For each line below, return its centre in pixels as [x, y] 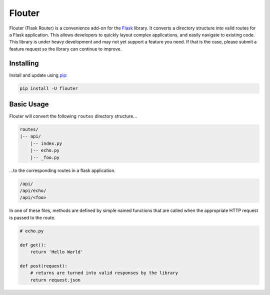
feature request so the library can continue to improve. [65, 49]
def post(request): [43, 266]
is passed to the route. [32, 217]
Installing [24, 63]
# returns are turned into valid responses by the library [104, 273]
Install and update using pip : [38, 75]
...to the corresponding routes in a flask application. [62, 170]
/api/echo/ [33, 191]
